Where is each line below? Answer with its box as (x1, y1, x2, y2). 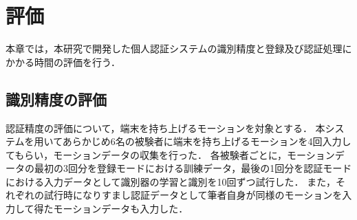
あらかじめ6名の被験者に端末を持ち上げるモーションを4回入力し (62, 134, 351, 148)
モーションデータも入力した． (53, 201, 188, 216)
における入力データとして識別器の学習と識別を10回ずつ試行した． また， (6, 174, 336, 188)
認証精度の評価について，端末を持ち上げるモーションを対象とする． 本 (6, 120, 325, 135)
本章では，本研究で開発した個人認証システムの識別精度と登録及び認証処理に (6, 41, 352, 56)
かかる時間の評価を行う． (6, 54, 120, 69)
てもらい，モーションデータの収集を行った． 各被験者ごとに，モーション (6, 147, 335, 162)
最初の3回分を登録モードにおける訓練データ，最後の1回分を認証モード (34, 161, 352, 175)
